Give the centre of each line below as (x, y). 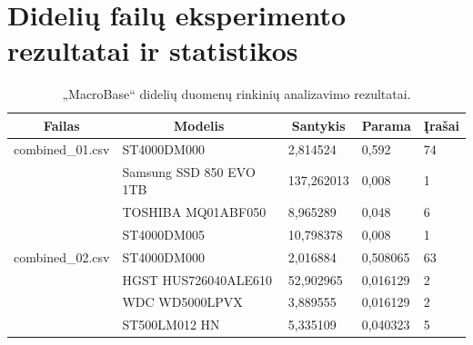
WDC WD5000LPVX (182, 302)
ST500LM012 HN (171, 325)
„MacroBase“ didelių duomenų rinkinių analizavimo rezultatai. (236, 94)
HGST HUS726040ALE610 (197, 279)
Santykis (318, 125)
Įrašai (441, 125)
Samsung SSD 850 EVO (189, 171)
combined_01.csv (62, 148)
